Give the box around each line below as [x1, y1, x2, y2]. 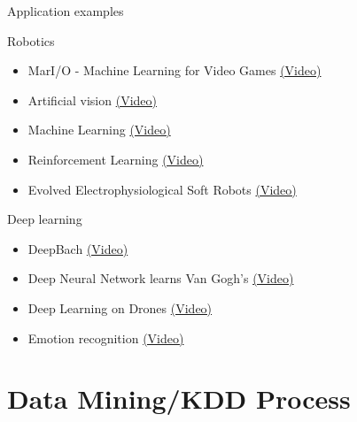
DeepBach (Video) [27, 239, 128, 257]
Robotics [7, 31, 55, 50]
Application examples [7, 2, 124, 19]
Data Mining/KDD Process [7, 380, 351, 417]
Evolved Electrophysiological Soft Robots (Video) [27, 180, 297, 198]
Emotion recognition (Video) [27, 328, 184, 347]
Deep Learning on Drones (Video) [27, 298, 213, 317]
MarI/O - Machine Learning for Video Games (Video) [27, 61, 322, 80]
